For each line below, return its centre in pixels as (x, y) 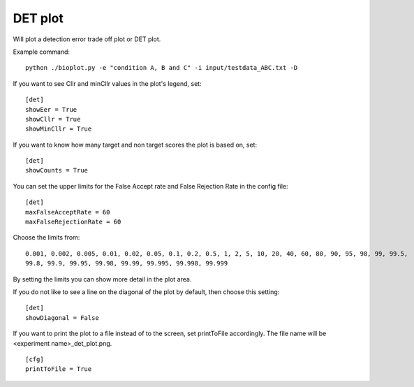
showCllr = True (53, 119)
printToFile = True (59, 369)
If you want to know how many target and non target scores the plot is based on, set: (135, 145)
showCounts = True (57, 170)
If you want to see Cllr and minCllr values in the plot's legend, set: (107, 83)
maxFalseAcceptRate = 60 (68, 212)
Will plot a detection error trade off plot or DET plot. (87, 39)
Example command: (41, 52)
